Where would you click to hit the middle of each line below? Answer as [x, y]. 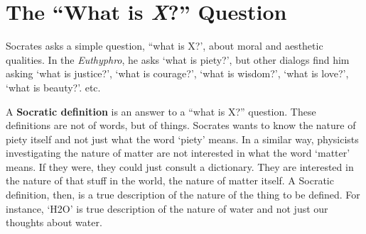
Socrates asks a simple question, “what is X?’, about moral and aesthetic [165, 46]
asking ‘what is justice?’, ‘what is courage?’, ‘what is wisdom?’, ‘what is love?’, [177, 73]
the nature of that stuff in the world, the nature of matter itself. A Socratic [170, 180]
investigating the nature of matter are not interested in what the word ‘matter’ [178, 153]
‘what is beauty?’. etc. [53, 87]
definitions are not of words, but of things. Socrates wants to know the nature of [181, 125]
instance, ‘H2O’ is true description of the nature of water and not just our [167, 208]
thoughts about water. [54, 222]
